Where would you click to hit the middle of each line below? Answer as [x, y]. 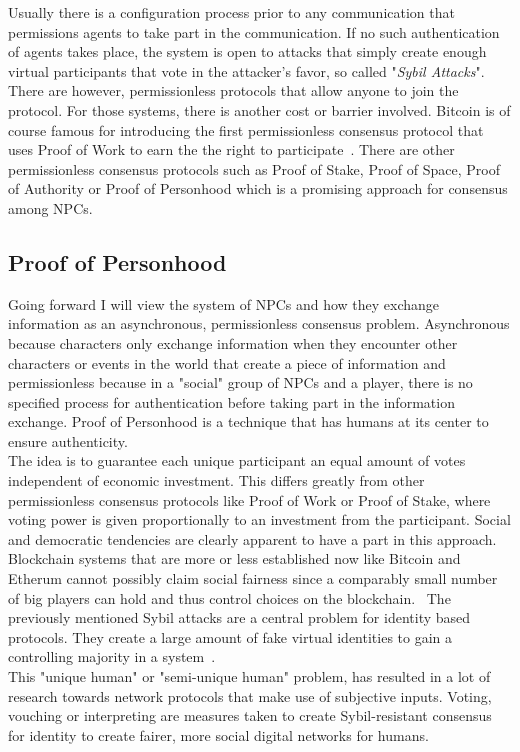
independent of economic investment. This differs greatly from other [216, 480]
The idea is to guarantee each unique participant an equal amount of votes [237, 460]
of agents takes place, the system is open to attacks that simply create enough [247, 51]
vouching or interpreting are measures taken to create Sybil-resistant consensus [250, 715]
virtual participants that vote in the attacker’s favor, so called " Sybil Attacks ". [246, 70]
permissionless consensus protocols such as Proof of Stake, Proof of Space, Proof [254, 168]
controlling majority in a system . [112, 656]
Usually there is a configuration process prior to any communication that [231, 12]
